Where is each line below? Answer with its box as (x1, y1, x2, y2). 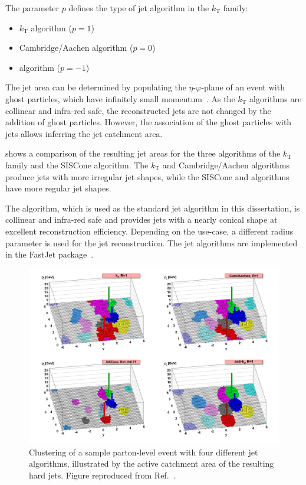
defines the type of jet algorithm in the (68, 2, 209, 14)
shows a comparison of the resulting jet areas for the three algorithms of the (5, 147, 281, 160)
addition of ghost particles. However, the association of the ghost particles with (5, 116, 292, 128)
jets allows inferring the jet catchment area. (5, 127, 163, 139)
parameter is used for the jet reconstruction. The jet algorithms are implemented (5, 236, 298, 249)
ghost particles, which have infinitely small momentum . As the (5, 92, 235, 105)
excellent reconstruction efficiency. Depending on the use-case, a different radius (5, 224, 294, 237)
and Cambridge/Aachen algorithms (162, 158, 290, 171)
